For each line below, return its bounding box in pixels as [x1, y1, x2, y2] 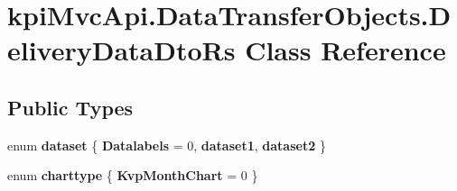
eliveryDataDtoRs [7, 32, 236, 68]
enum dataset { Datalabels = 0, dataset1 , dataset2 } [7, 135, 326, 154]
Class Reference [245, 32, 446, 68]
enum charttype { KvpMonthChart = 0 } [7, 166, 258, 185]
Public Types [7, 93, 134, 121]
